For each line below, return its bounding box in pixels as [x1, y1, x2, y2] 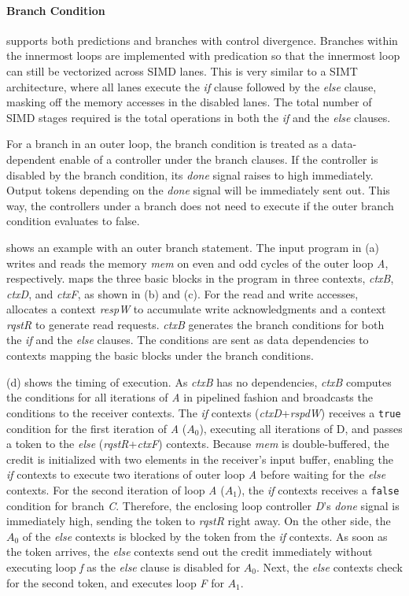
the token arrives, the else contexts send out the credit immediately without [6, 543, 373, 560]
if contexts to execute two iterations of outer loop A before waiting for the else [6, 466, 386, 483]
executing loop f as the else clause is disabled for [6, 558, 241, 575]
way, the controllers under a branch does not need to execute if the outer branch [6, 197, 394, 213]
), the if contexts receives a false [237, 481, 400, 498]
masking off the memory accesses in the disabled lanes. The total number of [6, 94, 372, 110]
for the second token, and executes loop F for [6, 574, 224, 590]
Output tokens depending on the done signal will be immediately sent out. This [6, 182, 390, 198]
